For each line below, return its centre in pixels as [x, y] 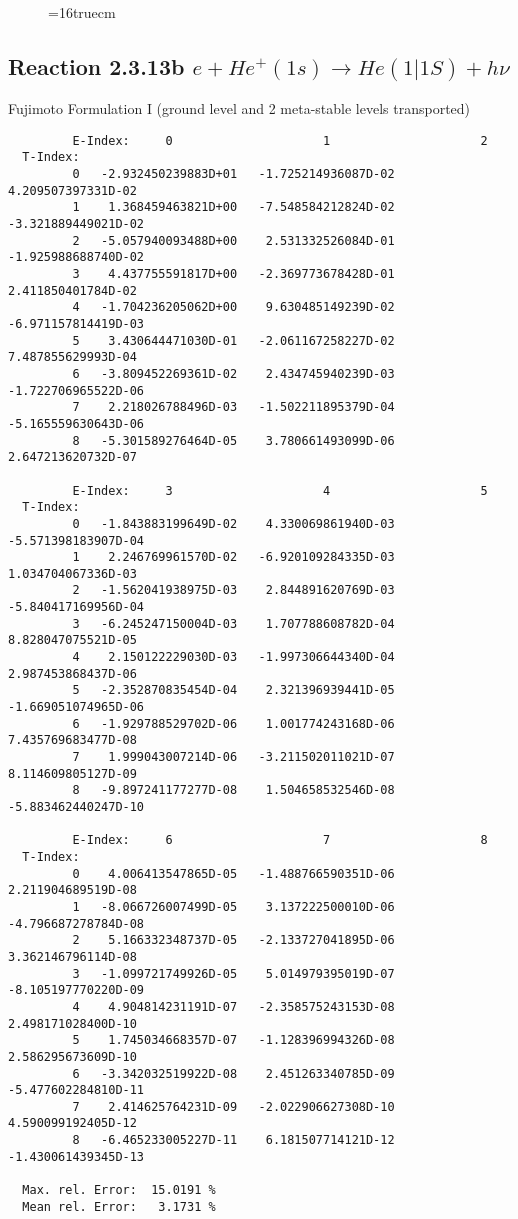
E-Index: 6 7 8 [280, 840]
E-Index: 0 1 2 [280, 140]
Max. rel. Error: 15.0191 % [119, 1190]
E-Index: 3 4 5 [280, 490]
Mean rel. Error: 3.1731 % [119, 1206]
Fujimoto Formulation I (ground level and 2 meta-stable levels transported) [239, 108]
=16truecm [82, 12]
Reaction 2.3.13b [96, 65]
